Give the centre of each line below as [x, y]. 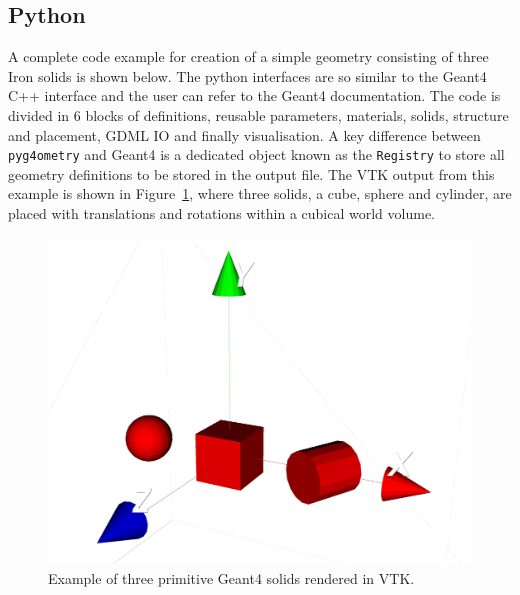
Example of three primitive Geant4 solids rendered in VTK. [231, 577]
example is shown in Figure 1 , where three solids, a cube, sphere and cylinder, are [260, 193]
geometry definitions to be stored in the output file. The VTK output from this [251, 173]
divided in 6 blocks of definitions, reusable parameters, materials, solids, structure [258, 114]
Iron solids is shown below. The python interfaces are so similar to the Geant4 [247, 75]
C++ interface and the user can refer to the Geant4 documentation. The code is [254, 95]
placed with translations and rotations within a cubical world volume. [221, 213]
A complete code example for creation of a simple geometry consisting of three [248, 56]
